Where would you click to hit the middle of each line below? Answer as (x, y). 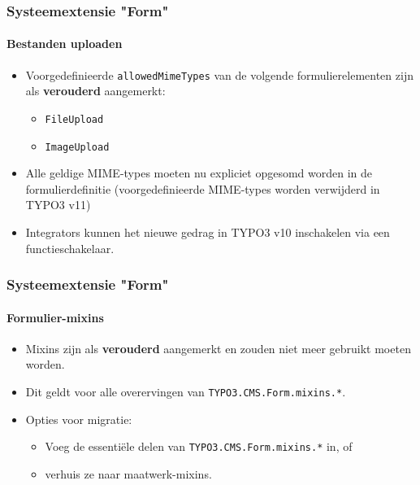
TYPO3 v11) (58, 205)
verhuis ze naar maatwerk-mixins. (128, 473)
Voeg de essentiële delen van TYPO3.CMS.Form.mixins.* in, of (199, 446)
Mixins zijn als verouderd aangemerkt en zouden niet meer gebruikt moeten (218, 348)
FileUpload (74, 119)
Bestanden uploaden (65, 44)
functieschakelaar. (70, 248)
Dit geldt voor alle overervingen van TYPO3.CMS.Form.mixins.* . (186, 391)
